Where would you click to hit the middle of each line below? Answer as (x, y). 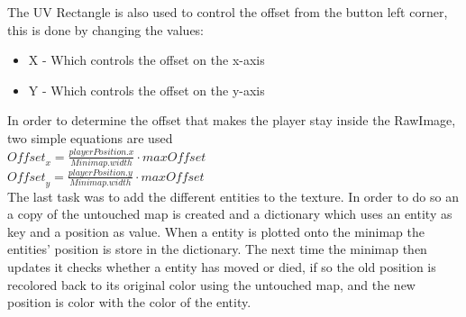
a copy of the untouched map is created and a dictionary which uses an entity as (230, 214)
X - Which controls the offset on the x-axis (146, 60)
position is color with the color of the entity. (129, 302)
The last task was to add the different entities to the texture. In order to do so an (233, 196)
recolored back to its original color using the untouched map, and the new (211, 284)
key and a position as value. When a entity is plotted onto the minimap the (216, 231)
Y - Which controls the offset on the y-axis (146, 90)
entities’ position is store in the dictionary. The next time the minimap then (217, 249)
